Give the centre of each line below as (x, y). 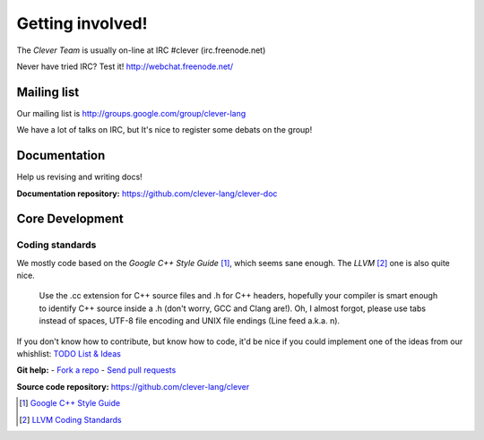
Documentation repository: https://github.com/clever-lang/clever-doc (147, 194)
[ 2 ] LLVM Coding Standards (70, 419)
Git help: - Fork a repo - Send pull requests (96, 370)
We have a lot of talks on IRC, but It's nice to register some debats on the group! (164, 130)
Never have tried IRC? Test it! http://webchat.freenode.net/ (125, 66)
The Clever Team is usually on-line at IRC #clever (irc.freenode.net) (141, 50)
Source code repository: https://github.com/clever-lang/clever (133, 386)
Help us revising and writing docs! (79, 177)
